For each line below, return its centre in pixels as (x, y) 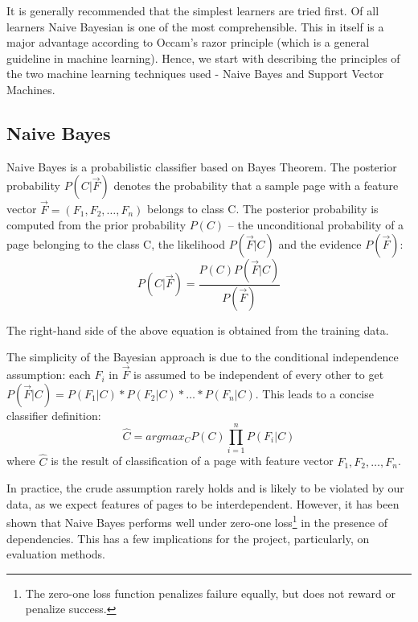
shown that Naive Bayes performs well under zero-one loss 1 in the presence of (197, 521)
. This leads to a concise (314, 393)
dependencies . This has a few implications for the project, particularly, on (188, 538)
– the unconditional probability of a (316, 225)
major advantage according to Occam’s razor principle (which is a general (188, 42)
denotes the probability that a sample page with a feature (256, 185)
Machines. (31, 89)
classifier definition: (54, 415)
